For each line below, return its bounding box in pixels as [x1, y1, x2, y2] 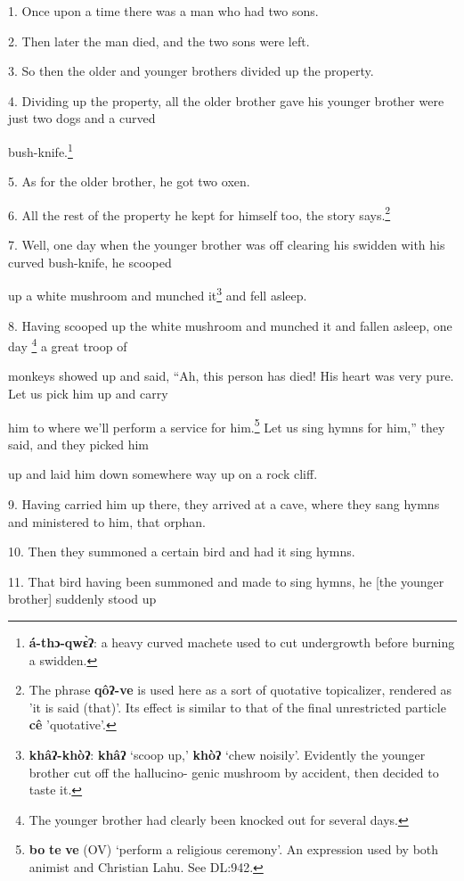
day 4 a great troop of [8, 334, 127, 355]
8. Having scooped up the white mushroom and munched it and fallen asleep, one [8, 316, 452, 334]
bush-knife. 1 [8, 139, 73, 161]
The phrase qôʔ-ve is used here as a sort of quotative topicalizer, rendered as [28, 680, 452, 699]
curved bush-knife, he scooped [8, 252, 172, 271]
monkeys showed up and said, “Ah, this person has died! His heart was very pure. [8, 366, 454, 385]
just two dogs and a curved [8, 109, 156, 128]
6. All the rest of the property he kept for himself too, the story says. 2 [8, 202, 391, 224]
